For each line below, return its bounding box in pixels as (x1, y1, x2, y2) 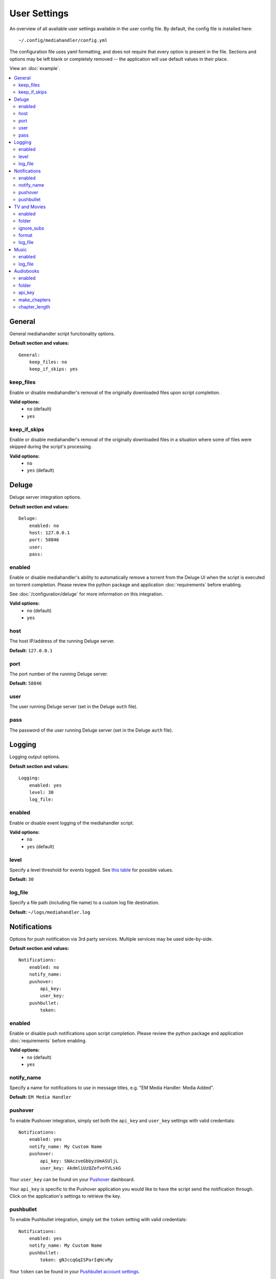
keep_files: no (29, 359, 67, 365)
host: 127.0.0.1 (29, 530, 70, 536)
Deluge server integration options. (9, 494, 82, 500)
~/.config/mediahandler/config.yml (18, 37, 108, 43)
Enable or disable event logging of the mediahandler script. (9, 820, 134, 826)
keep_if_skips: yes (29, 366, 78, 372)
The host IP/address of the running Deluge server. (9, 638, 115, 644)
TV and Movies (14, 204, 46, 210)
